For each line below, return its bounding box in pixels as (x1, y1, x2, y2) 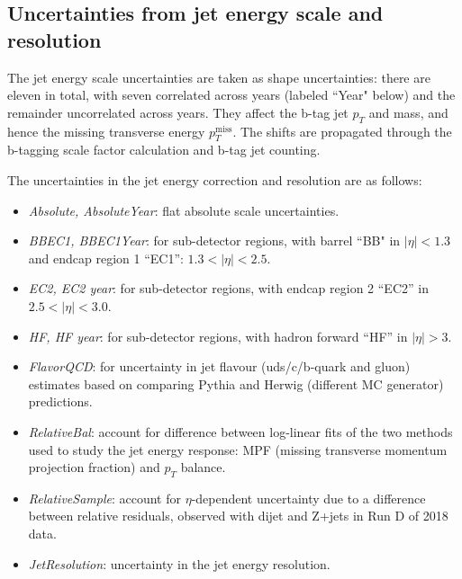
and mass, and (368, 102, 448, 121)
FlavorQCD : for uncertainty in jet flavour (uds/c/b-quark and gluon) (28, 357, 411, 376)
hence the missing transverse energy (7, 121, 205, 140)
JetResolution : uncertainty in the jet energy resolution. (28, 554, 331, 573)
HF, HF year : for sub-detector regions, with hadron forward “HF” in (28, 326, 408, 345)
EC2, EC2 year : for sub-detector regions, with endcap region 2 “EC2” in (28, 279, 429, 298)
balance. (180, 458, 226, 477)
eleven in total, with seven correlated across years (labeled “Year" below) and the (7, 85, 456, 104)
